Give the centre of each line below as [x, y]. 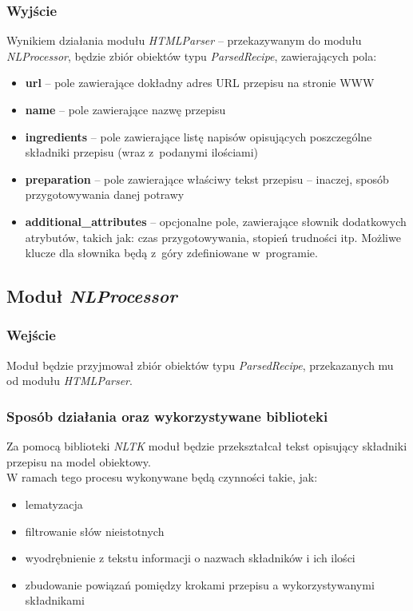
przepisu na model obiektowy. [79, 461]
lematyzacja [54, 504]
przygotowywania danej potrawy [105, 194]
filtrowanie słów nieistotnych [95, 531]
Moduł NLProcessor [92, 296]
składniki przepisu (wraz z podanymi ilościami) [142, 152]
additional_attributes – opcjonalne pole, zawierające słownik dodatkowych [216, 221]
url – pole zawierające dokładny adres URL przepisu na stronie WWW [200, 83]
